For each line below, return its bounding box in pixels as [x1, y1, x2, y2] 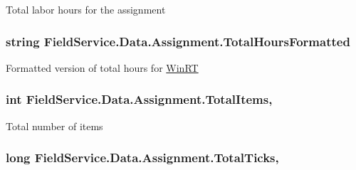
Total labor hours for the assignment [6, 2, 166, 16]
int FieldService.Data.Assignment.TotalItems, [6, 90, 273, 108]
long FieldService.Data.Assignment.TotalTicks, [6, 149, 279, 166]
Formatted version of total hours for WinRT [6, 60, 199, 75]
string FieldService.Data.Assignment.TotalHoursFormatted [6, 32, 350, 50]
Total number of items [6, 118, 103, 133]
